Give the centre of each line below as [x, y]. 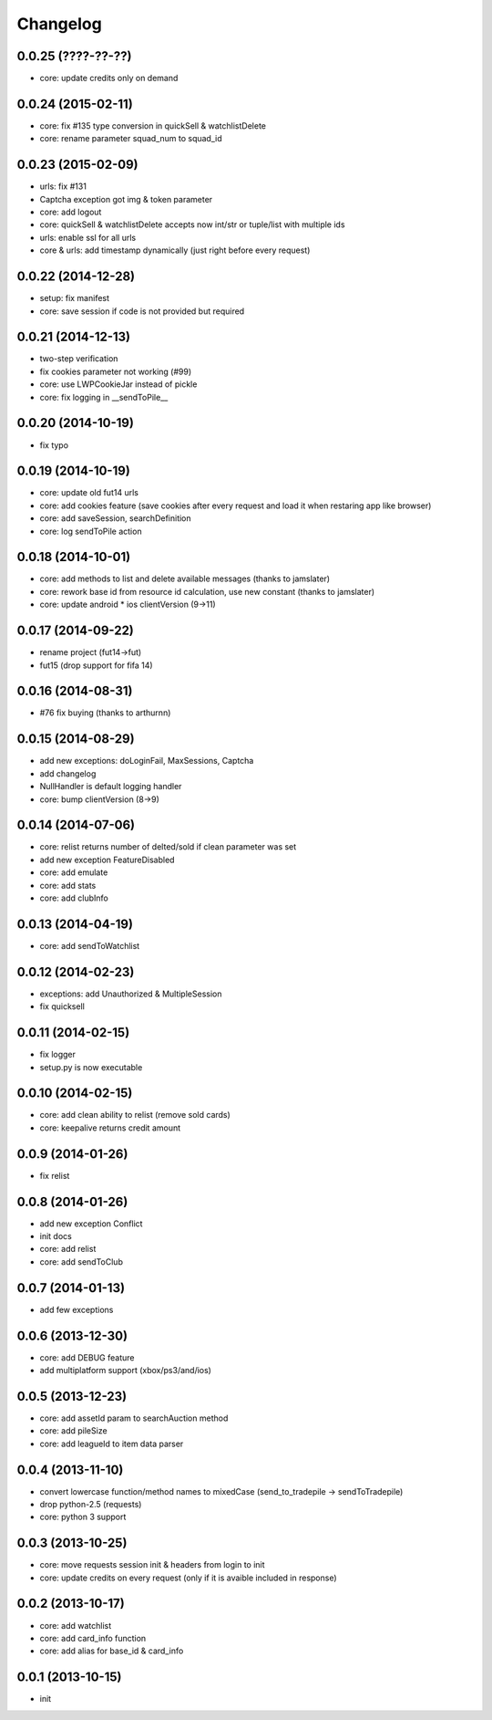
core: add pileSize [74, 1431]
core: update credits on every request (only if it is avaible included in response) [188, 1578]
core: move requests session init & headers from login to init [152, 1565]
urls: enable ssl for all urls [88, 237]
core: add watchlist [76, 1625]
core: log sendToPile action [91, 531]
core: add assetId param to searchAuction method [134, 1418]
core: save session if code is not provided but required [142, 311]
